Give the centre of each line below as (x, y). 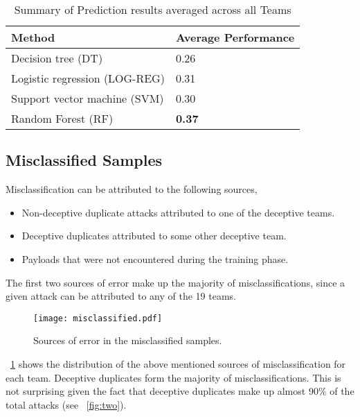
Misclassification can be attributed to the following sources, (132, 189)
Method (33, 37)
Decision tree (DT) (57, 58)
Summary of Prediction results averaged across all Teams (153, 9)
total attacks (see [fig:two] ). (66, 404)
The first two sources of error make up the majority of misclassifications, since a (175, 282)
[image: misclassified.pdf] (98, 318)
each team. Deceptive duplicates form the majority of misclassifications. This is (173, 377)
